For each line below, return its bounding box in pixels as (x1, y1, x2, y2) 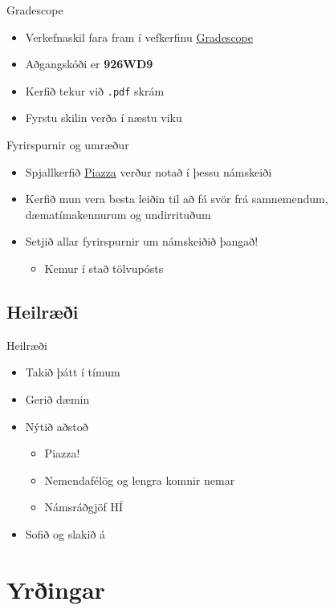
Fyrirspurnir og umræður (6, 136, 129, 153)
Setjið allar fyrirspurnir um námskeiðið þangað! (25, 233, 259, 250)
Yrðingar (6, 572, 105, 605)
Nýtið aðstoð (25, 417, 88, 434)
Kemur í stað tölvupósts (44, 260, 164, 276)
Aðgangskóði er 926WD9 (25, 55, 153, 72)
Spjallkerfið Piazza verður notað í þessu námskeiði (25, 163, 272, 180)
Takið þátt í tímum (25, 364, 120, 380)
